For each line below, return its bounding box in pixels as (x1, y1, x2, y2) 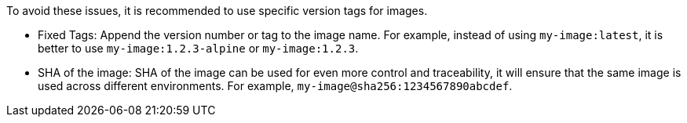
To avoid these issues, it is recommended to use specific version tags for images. (6, 4, 428, 17)
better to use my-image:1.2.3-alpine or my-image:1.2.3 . (38, 42, 359, 55)
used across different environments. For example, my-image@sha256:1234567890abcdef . (38, 79, 513, 92)
